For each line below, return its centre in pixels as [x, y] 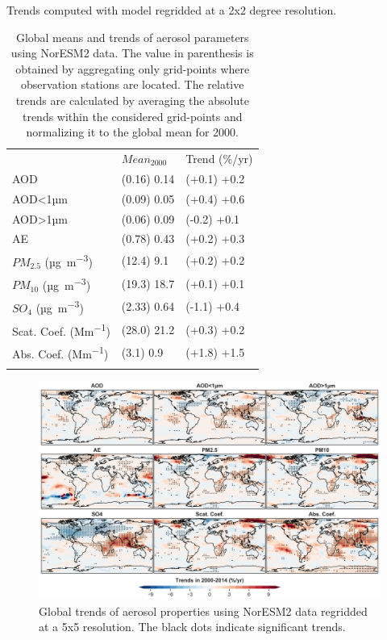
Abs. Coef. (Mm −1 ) [60, 352]
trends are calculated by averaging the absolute [132, 100]
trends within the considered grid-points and [132, 116]
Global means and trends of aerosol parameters [132, 37]
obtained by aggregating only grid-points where [133, 68]
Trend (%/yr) [219, 158]
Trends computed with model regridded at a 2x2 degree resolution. [172, 10]
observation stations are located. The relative [133, 84]
